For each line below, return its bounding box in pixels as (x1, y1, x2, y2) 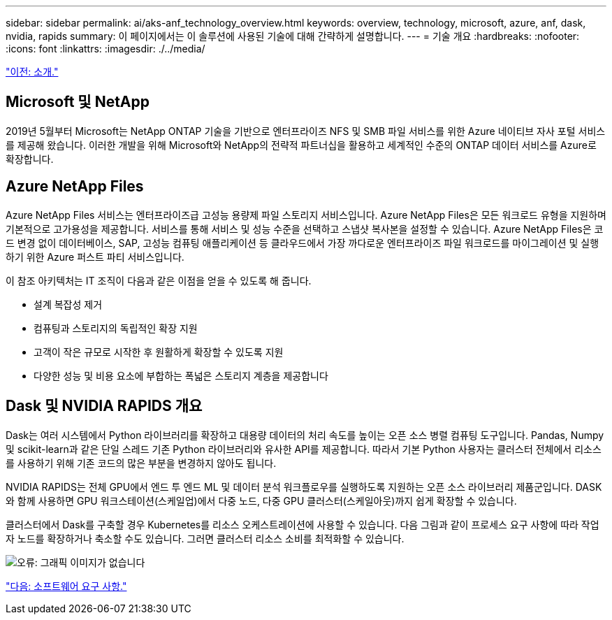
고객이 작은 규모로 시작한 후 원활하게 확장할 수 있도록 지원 (34, 345, 284, 358)
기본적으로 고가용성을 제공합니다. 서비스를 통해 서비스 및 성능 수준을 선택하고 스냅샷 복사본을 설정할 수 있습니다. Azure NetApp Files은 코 (6, 222, 604, 235)
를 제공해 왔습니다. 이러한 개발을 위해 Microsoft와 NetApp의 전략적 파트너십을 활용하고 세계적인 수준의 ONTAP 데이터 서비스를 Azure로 (6, 138, 597, 151)
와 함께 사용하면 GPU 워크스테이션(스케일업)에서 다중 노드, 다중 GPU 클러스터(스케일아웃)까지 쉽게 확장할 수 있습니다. (6, 494, 517, 507)
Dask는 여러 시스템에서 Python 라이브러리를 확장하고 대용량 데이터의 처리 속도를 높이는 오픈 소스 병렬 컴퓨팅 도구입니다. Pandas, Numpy (6, 428, 604, 441)
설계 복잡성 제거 (34, 298, 103, 310)
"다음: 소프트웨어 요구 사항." (6, 579, 127, 592)
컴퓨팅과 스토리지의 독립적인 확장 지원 (34, 322, 198, 334)
